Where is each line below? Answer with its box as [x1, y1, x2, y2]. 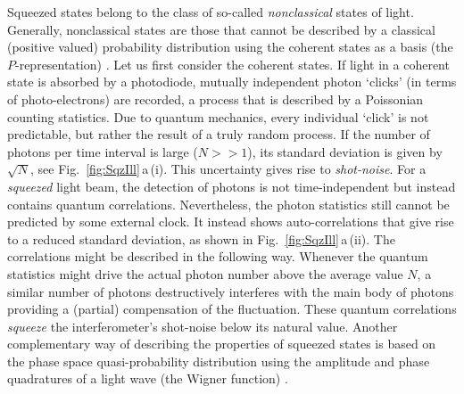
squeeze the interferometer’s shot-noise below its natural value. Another [7, 316, 398, 335]
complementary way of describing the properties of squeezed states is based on [7, 334, 436, 353]
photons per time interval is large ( [7, 142, 198, 160]
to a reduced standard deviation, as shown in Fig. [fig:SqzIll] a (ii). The [7, 229, 395, 248]
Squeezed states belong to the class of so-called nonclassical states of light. [7, 3, 414, 21]
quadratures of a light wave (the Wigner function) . [7, 369, 288, 388]
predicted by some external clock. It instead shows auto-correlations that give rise [7, 212, 454, 231]
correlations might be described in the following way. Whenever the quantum [7, 247, 428, 266]
